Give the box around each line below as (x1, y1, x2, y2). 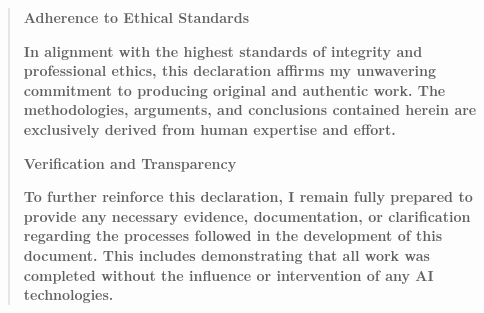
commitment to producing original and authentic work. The (23, 79, 446, 100)
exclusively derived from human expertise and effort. (23, 118, 396, 139)
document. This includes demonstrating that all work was (23, 244, 430, 265)
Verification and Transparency (23, 152, 237, 173)
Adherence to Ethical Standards (23, 7, 250, 27)
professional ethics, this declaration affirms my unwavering (23, 60, 436, 81)
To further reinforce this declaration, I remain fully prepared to (23, 186, 473, 207)
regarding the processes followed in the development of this (23, 225, 443, 246)
